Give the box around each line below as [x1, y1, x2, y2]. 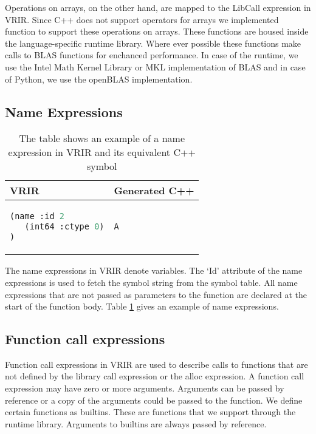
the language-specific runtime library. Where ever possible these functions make [5, 36, 301, 49]
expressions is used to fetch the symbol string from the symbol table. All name [5, 276, 298, 288]
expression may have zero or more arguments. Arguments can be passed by [5, 382, 284, 395]
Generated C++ [114, 183, 194, 198]
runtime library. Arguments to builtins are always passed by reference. [5, 417, 267, 430]
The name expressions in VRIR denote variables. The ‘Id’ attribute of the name [5, 264, 303, 277]
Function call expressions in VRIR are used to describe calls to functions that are [5, 358, 308, 370]
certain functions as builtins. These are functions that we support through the [5, 405, 296, 418]
